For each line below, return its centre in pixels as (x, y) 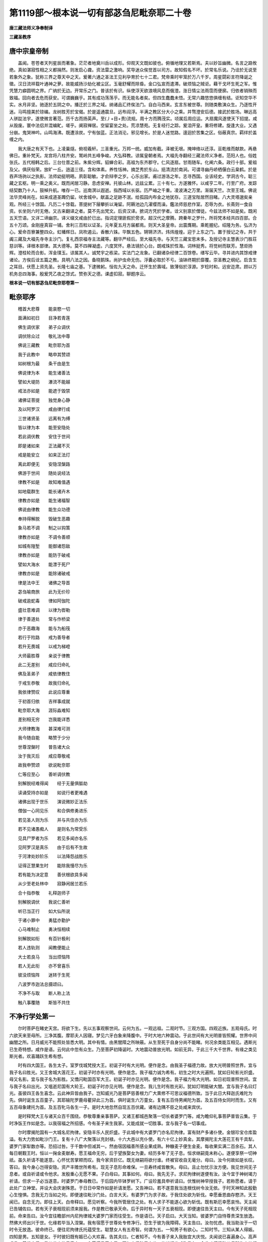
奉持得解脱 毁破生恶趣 (44, 519)
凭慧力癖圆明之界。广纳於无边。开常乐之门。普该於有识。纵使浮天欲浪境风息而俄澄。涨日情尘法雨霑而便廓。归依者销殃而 (133, 91)
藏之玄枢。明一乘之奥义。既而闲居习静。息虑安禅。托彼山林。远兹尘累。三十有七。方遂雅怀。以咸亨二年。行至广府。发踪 (133, 183)
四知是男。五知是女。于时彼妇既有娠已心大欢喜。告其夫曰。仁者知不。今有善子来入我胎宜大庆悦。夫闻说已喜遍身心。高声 (133, 1237)
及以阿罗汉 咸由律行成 (44, 409)
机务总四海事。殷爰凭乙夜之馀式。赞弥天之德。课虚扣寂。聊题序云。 (79, 274)
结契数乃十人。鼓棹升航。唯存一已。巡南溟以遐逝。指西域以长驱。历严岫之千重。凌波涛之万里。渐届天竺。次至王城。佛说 (133, 190)
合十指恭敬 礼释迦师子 (44, 893)
